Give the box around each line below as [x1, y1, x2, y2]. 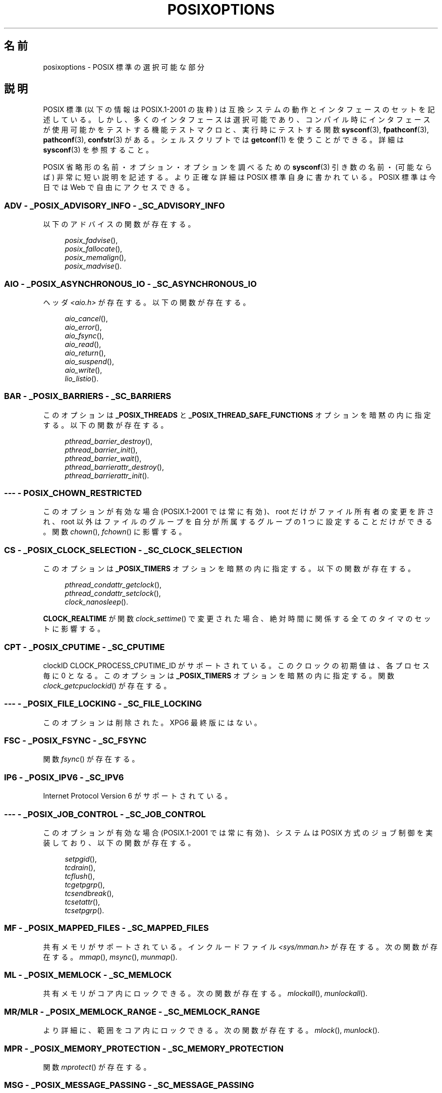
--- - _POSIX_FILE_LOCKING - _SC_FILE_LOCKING [4, 699, 202, 709]
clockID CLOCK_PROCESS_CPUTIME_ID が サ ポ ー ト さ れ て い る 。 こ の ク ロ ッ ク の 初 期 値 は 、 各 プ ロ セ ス [43, 661, 430, 670]
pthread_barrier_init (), [65, 445, 138, 454]
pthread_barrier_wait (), [65, 454, 142, 463]
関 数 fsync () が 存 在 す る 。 [43, 755, 139, 764]
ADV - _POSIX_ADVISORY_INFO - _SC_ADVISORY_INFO [4, 200, 225, 211]
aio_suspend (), [65, 357, 114, 366]
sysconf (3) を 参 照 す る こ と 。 [43, 145, 153, 155]
